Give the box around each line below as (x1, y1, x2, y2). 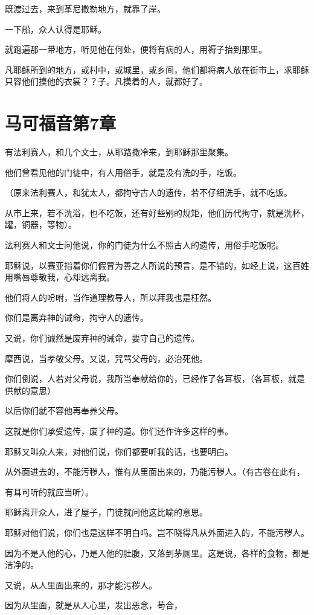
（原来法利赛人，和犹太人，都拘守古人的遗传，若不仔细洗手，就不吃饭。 (5, 186, 292, 199)
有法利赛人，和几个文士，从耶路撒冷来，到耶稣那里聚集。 (5, 146, 233, 158)
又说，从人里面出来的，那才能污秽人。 (5, 578, 157, 591)
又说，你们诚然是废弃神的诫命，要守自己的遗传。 (5, 332, 199, 344)
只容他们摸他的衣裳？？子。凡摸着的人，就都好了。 (5, 75, 208, 88)
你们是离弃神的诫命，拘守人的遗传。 (5, 311, 149, 324)
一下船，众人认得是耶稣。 (5, 22, 106, 35)
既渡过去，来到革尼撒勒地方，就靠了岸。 (5, 2, 165, 14)
